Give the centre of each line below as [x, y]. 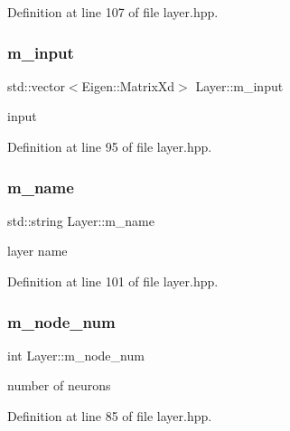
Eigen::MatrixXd [128, 85]
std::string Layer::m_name [81, 220]
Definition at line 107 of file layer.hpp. [113, 12]
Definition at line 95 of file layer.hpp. [110, 146]
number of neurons [59, 385]
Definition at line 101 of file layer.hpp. [113, 281]
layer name [37, 251]
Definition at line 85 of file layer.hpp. [110, 416]
